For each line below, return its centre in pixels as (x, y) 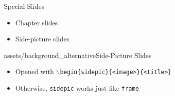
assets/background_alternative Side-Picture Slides (78, 55)
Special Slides (24, 6)
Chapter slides (37, 22)
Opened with (35, 71)
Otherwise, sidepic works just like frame (77, 88)
